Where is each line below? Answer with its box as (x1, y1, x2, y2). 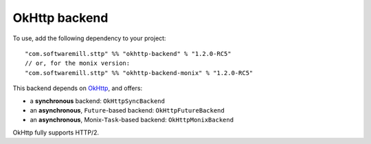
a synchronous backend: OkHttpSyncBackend (30, 96, 165, 105)
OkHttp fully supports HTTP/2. (12, 128, 100, 136)
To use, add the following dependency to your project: (12, 34, 166, 42)
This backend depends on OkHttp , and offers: (12, 84, 143, 92)
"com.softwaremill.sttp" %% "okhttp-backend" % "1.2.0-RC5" (25, 50, 232, 57)
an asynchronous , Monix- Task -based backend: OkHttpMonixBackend (30, 116, 234, 124)
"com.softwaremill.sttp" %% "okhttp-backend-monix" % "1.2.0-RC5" (25, 69, 254, 76)
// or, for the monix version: (25, 59, 131, 68)
